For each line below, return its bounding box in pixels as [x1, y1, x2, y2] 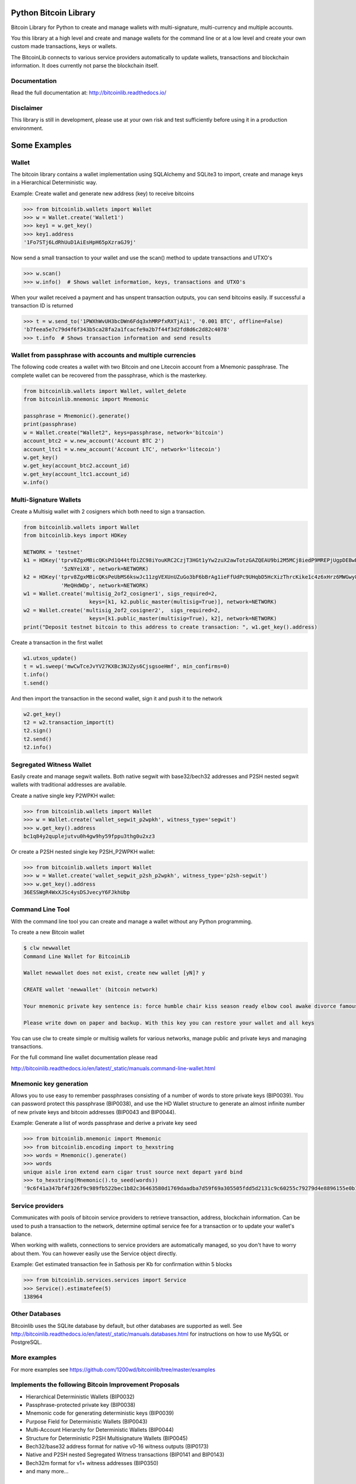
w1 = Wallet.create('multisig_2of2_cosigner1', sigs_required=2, [23, 590, 218, 597]
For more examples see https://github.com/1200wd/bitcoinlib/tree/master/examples [11, 1366, 216, 1373]
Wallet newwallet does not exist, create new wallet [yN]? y [23, 969, 205, 976]
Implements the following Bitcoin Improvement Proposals [11, 1381, 180, 1389]
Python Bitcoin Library [11, 8, 96, 18]
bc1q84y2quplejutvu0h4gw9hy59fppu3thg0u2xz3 [23, 833, 155, 839]
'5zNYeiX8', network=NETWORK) [61, 565, 149, 572]
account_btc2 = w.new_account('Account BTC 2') [23, 437, 164, 445]
